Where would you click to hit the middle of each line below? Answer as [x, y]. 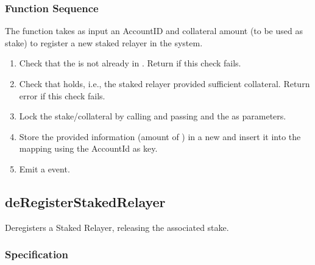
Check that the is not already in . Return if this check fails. [130, 63]
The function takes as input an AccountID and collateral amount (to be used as [154, 31]
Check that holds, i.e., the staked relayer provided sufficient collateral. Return [165, 83]
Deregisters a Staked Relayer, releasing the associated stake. [117, 227]
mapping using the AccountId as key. [88, 148]
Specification [37, 254]
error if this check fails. [62, 95]
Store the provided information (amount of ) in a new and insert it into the [160, 136]
